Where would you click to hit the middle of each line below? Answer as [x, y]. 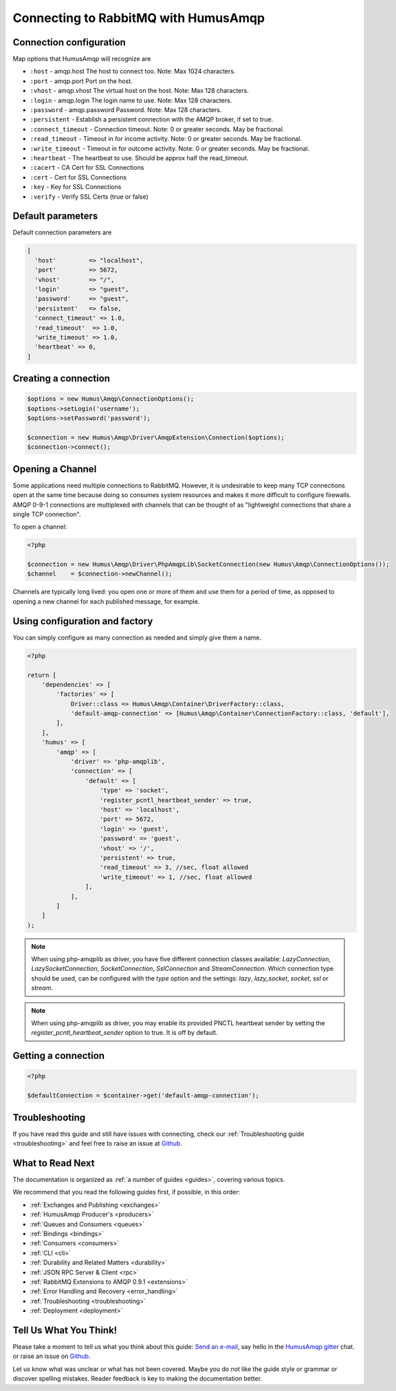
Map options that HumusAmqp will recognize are [82, 59]
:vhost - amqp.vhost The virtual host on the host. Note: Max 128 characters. [139, 91]
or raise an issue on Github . [52, 1356]
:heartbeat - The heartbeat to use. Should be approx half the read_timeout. [139, 157]
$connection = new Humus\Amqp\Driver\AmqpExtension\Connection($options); [156, 437]
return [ [42, 675]
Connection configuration [69, 42]
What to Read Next [54, 1163]
